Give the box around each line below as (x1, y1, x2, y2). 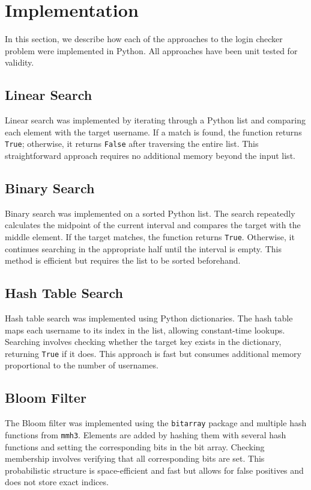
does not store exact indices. (5, 476, 109, 488)
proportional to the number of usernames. (5, 359, 159, 371)
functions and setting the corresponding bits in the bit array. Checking (5, 440, 265, 453)
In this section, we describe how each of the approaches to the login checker (5, 33, 283, 45)
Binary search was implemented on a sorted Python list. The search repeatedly (5, 206, 295, 219)
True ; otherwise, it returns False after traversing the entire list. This (5, 137, 259, 150)
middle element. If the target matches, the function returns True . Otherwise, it (5, 230, 295, 243)
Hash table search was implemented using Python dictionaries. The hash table (5, 311, 293, 324)
